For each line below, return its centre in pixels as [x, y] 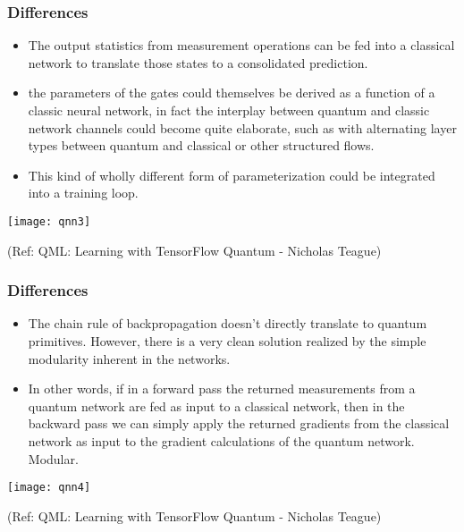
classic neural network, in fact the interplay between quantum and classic [229, 110]
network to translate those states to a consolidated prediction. [198, 62]
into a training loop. [83, 193]
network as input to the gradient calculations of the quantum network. [221, 441]
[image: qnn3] [49, 221]
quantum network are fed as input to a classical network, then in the [216, 405]
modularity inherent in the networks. [129, 358]
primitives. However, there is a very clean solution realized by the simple [227, 341]
